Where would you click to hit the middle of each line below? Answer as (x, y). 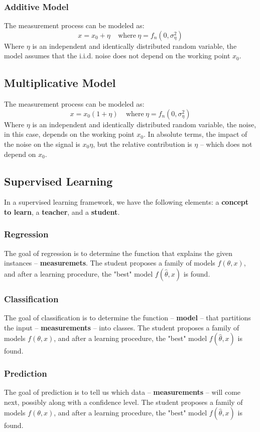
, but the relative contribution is (143, 144)
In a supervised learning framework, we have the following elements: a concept (126, 202)
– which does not (226, 144)
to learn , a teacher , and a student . (62, 211)
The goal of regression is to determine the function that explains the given (118, 253)
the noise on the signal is (42, 144)
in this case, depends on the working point (69, 134)
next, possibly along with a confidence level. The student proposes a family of (123, 402)
